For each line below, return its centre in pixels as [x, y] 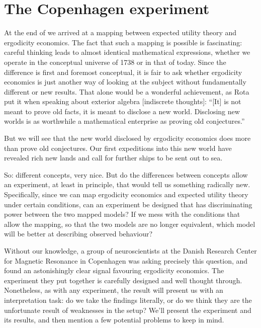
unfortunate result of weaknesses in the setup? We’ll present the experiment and [128, 310]
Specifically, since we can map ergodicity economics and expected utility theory [126, 194]
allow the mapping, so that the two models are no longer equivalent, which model [130, 224]
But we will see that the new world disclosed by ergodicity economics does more [127, 138]
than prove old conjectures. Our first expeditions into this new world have [118, 148]
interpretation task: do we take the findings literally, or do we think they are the [128, 300]
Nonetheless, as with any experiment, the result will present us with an [114, 290]
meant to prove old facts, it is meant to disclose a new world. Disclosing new [122, 111]
